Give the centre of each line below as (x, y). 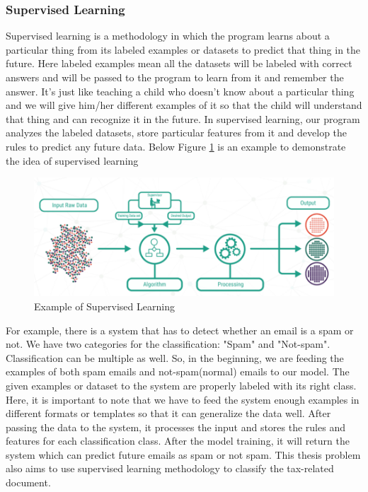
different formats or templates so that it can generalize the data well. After (168, 413)
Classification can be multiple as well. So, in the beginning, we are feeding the (175, 357)
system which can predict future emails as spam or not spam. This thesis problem (183, 454)
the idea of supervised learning (72, 160)
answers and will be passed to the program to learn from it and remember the (175, 77)
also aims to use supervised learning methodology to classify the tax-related (170, 468)
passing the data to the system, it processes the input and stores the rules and (176, 427)
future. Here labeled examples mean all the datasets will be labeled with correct (179, 63)
